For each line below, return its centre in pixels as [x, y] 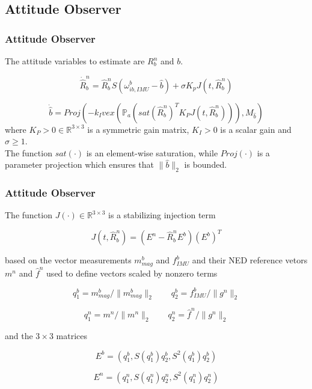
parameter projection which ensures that [80, 164]
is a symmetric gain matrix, [138, 129]
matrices [72, 335]
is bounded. [206, 164]
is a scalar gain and [256, 129]
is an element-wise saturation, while [152, 152]
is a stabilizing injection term [162, 215]
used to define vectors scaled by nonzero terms [132, 273]
